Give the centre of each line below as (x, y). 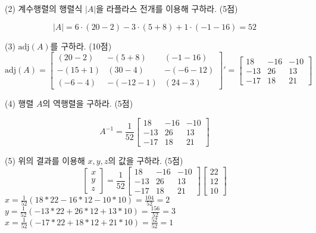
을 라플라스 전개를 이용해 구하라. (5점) (167, 8)
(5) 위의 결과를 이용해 (45, 160)
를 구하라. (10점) (81, 46)
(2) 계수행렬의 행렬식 (44, 8)
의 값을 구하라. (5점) (146, 160)
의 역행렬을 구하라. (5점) (88, 103)
